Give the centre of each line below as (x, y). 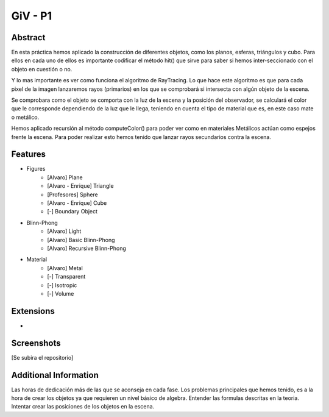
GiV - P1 (32, 16)
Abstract (28, 37)
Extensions (33, 311)
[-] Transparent (66, 277)
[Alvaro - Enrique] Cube (77, 203)
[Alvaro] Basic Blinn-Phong (81, 240)
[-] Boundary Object (72, 212)
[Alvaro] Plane (65, 177)
